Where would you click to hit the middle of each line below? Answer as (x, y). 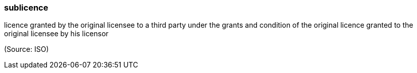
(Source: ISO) (27, 49)
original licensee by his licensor (56, 34)
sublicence (26, 8)
